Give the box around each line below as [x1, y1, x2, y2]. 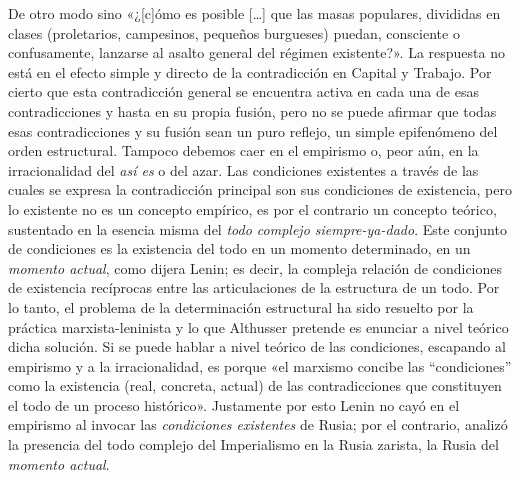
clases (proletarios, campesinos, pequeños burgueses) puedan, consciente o [8, 22, 460, 43]
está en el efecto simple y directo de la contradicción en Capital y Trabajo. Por [8, 61, 492, 82]
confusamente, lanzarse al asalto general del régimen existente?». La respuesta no [8, 42, 505, 63]
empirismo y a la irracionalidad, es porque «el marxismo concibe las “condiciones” [8, 355, 512, 376]
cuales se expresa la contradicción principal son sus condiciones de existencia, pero [8, 179, 512, 200]
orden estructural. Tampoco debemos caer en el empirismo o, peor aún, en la [8, 140, 479, 161]
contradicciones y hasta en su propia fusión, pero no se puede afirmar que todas [8, 100, 497, 121]
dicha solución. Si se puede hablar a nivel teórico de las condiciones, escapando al [8, 336, 506, 357]
